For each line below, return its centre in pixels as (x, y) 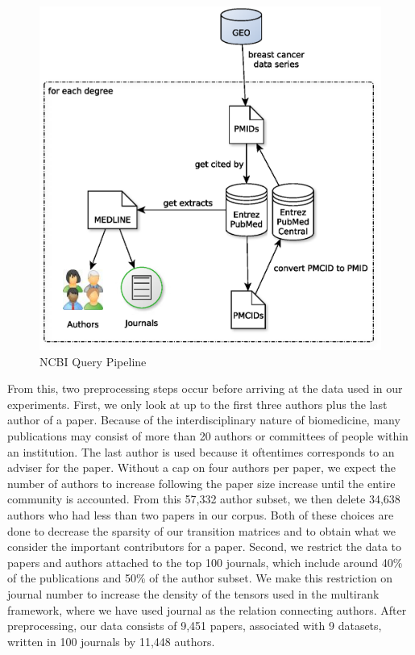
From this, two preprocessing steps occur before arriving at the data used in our (205, 388)
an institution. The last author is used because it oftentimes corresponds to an (201, 451)
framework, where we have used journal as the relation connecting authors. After (207, 609)
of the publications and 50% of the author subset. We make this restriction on (200, 578)
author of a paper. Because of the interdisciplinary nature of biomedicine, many (204, 420)
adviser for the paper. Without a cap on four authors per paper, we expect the (201, 467)
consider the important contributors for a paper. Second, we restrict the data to (205, 547)
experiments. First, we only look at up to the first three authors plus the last (197, 404)
